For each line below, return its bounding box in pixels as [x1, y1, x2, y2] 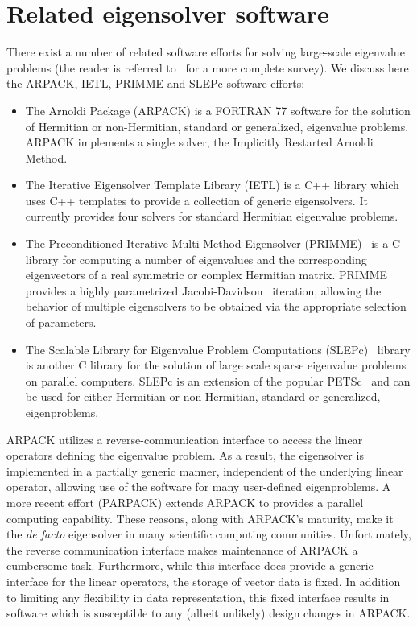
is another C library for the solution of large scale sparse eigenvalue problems [25, 357, 407, 373]
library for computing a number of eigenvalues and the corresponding [25, 250, 367, 267]
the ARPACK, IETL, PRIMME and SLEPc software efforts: [6, 75, 305, 92]
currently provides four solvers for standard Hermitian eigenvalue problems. [25, 208, 398, 225]
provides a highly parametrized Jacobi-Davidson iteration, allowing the [25, 282, 382, 299]
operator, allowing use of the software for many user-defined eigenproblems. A [6, 478, 391, 495]
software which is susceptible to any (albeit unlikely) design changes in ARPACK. [6, 604, 411, 621]
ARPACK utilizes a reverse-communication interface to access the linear [6, 431, 363, 448]
